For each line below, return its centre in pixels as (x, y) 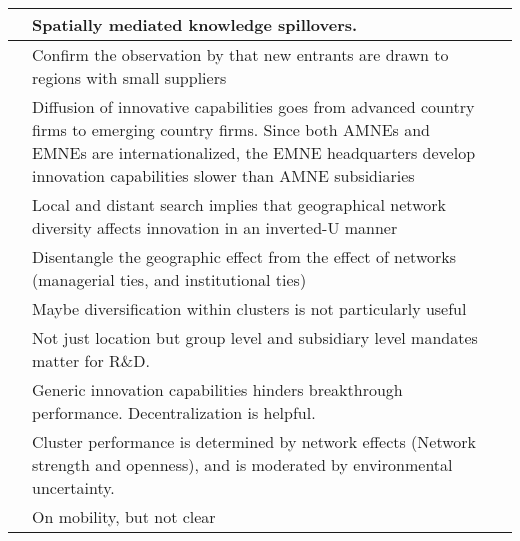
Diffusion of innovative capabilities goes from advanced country (253, 106)
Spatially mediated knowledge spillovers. (195, 24)
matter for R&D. (91, 360)
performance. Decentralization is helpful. (174, 412)
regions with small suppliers (129, 77)
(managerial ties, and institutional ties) (169, 279)
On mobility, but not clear (124, 516)
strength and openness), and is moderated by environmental (242, 464)
